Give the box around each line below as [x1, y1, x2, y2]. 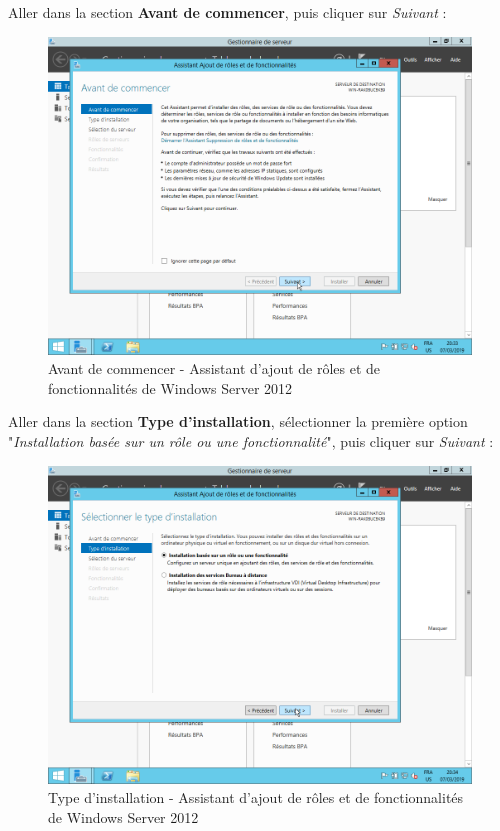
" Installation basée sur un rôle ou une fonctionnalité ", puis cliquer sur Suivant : [8, 430, 494, 451]
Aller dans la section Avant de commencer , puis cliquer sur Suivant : [8, 2, 447, 22]
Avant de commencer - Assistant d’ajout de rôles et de [48, 358, 381, 379]
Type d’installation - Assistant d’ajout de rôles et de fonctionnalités [48, 787, 464, 808]
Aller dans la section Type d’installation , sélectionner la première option [8, 411, 468, 432]
